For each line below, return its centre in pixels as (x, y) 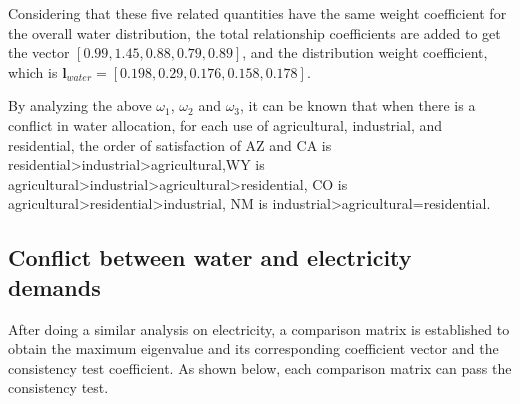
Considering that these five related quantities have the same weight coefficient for (257, 13)
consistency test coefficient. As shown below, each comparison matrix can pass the (260, 367)
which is (33, 71)
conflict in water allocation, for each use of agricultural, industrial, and (225, 124)
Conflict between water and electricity (210, 257)
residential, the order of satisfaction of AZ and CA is (170, 144)
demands (54, 286)
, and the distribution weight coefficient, (365, 52)
